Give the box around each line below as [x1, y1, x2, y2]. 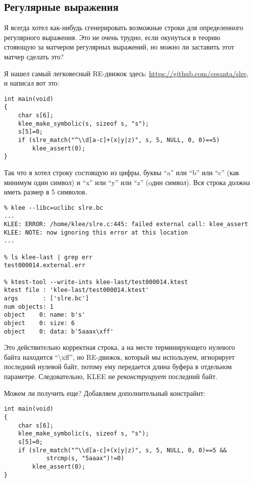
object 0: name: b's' [4, 311, 85, 319]
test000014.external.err [4, 262, 85, 269]
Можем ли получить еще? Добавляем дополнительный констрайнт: [4, 387, 206, 398]
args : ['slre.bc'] [4, 295, 89, 302]
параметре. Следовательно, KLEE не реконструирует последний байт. [4, 371, 217, 382]
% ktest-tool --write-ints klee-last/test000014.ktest [4, 278, 188, 286]
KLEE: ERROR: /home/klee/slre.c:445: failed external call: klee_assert [4, 221, 248, 228]
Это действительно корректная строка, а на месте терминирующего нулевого [4, 342, 235, 352]
